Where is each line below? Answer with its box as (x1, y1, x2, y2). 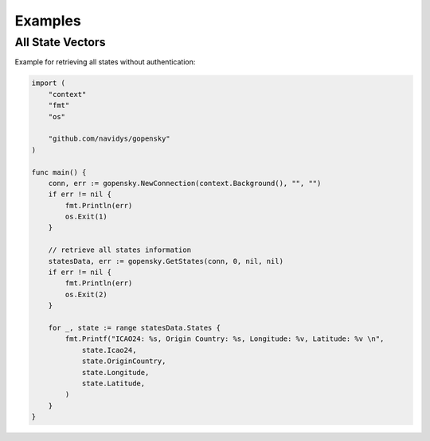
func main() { (31, 168, 87, 176)
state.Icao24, (81, 346, 137, 354)
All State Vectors (14, 35, 106, 49)
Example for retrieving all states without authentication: (14, 57, 196, 67)
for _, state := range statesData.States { (48, 323, 221, 332)
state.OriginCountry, (81, 357, 166, 366)
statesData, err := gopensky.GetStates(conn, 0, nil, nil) (48, 257, 284, 265)
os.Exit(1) (64, 212, 107, 222)
